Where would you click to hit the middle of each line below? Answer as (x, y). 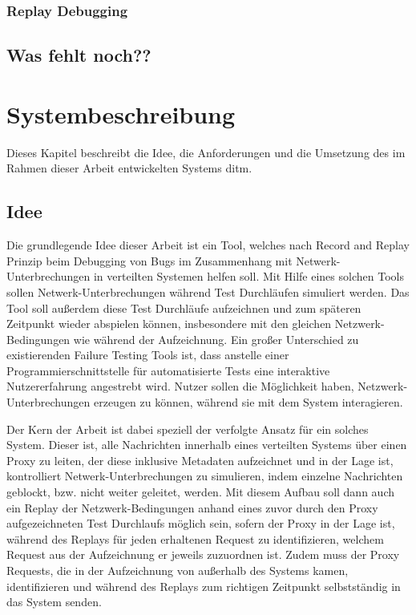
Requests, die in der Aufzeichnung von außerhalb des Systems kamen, (178, 570)
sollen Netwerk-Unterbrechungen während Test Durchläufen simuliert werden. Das (208, 291)
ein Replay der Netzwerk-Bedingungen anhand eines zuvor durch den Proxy (192, 507)
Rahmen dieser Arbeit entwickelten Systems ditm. (129, 168)
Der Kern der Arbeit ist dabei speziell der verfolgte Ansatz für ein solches (188, 429)
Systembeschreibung (121, 113)
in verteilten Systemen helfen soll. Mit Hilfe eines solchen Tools (248, 276)
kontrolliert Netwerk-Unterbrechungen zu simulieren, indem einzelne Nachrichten (205, 476)
